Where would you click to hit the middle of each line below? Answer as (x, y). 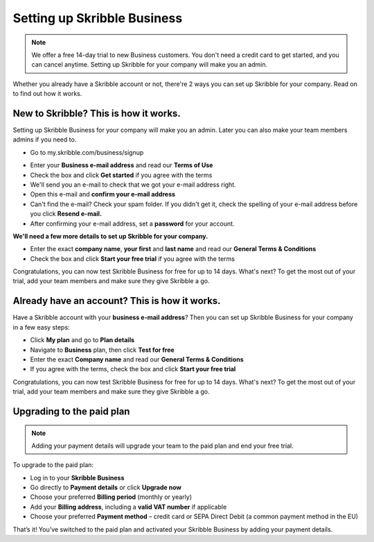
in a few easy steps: (41, 327)
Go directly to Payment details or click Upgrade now (106, 488)
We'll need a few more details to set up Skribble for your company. (110, 236)
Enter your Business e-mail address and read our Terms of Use (122, 165)
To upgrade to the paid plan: (53, 465)
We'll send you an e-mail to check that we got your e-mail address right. (133, 185)
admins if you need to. (45, 139)
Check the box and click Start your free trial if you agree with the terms (133, 259)
